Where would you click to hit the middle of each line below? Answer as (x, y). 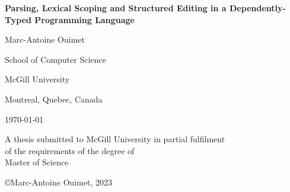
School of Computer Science (55, 59)
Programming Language (85, 19)
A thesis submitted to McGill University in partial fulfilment (115, 139)
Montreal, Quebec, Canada (54, 99)
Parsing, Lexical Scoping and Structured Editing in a (116, 8)
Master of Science (37, 162)
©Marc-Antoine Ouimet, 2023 (59, 182)
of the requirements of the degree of (70, 150)
